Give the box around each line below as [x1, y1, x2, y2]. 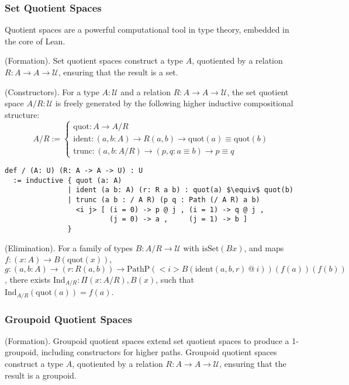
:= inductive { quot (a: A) [13, 176, 122, 185]
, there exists [5, 273, 51, 285]
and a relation [120, 85, 171, 98]
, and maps [244, 241, 284, 254]
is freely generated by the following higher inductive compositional [55, 97, 293, 109]
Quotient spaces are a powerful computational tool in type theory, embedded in [5, 23, 289, 36]
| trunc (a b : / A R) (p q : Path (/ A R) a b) [67, 195, 260, 204]
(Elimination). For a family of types [5, 241, 133, 254]
